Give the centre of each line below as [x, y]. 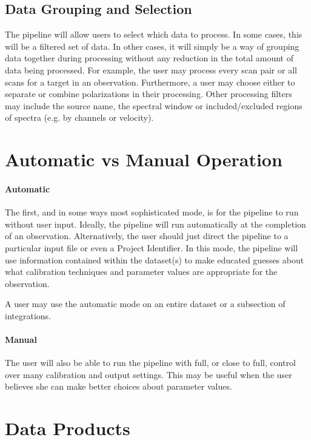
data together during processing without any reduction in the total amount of [149, 58]
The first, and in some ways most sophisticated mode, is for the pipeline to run [152, 212]
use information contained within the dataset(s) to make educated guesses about [155, 259]
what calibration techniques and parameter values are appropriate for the [141, 272]
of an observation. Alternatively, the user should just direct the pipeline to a [147, 236]
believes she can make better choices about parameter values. [119, 386]
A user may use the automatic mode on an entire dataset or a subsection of [145, 304]
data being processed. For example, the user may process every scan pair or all [151, 69]
